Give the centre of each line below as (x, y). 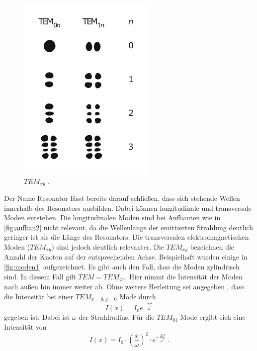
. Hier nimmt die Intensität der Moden (184, 276)
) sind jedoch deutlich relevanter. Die (108, 247)
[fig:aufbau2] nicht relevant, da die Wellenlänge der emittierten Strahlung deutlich (129, 227)
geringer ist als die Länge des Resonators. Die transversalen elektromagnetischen (127, 237)
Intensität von (25, 327)
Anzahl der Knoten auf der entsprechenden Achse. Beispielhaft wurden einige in (126, 257)
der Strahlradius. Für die (117, 317)
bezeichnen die (212, 247)
